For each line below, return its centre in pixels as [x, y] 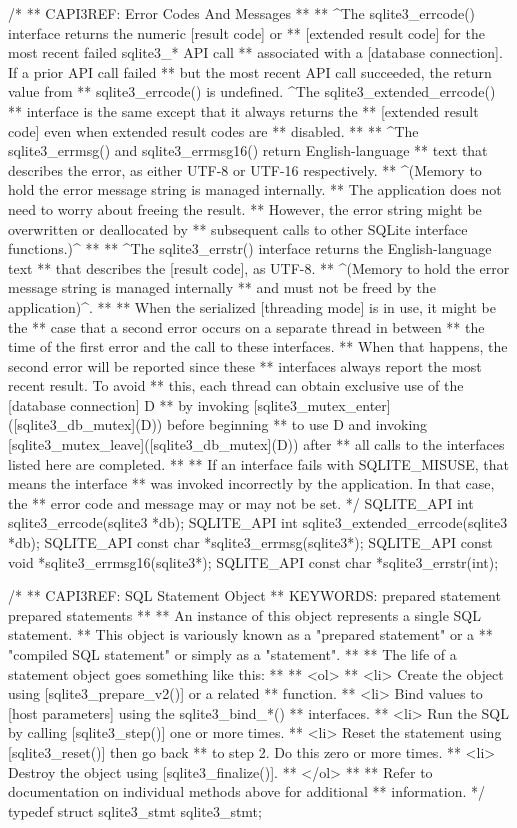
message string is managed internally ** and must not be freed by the [222, 287]
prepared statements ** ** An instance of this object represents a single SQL [244, 614]
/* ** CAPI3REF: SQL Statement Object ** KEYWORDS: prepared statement [254, 595]
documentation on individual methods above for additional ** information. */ [247, 791]
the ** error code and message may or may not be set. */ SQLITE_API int [241, 502]
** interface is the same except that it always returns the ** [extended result [243, 110]
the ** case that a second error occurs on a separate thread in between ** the [246, 326]
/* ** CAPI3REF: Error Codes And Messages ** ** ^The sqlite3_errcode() [242, 13]
